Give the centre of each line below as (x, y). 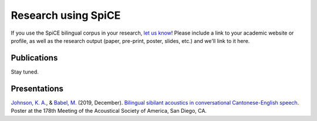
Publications (34, 58)
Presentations (37, 88)
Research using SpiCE (66, 15)
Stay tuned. (25, 72)
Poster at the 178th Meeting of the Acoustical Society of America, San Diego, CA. (109, 111)
